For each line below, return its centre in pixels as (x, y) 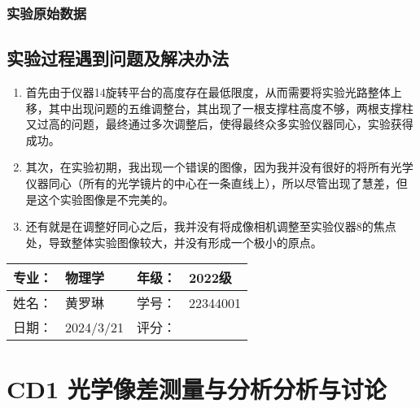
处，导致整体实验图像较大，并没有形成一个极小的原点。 (174, 242)
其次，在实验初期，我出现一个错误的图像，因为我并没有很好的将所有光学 (219, 167)
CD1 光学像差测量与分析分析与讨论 (197, 388)
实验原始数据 (47, 13)
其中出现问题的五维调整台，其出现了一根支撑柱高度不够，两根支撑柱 (231, 108)
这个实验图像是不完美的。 (105, 199)
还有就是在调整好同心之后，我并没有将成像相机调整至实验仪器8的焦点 (211, 226)
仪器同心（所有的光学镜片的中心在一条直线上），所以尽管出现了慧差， (211, 183)
